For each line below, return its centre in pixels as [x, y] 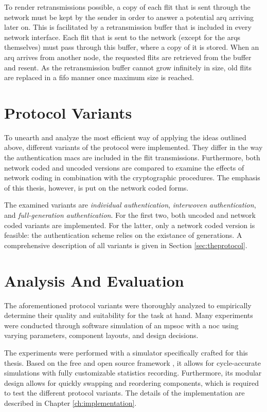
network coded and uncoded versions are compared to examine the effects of [124, 167]
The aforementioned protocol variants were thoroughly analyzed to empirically [128, 305]
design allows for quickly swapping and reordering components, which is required [131, 382]
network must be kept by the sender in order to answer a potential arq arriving [129, 17]
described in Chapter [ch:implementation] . [70, 402]
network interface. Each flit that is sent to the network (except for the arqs [122, 37]
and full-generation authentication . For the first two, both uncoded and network [130, 215]
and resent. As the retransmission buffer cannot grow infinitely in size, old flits [128, 67]
